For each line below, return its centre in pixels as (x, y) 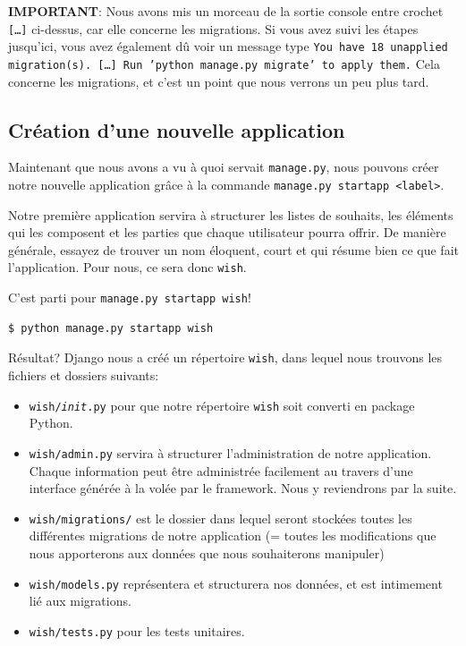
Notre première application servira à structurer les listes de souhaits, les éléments (231, 214)
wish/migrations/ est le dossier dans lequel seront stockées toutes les (220, 518)
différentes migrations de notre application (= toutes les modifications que (233, 535)
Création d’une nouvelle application (177, 129)
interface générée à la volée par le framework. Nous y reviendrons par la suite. (243, 488)
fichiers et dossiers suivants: (84, 375)
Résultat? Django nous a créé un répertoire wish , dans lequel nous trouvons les (225, 357)
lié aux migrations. (80, 601)
